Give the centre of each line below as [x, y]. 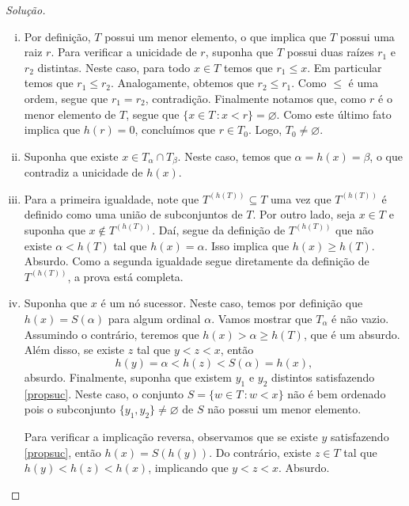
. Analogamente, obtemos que [182, 83]
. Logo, [265, 129]
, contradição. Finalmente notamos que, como [256, 98]
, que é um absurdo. [352, 334]
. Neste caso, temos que [234, 156]
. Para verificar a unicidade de [124, 52]
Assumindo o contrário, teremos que [112, 334]
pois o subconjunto [70, 409]
